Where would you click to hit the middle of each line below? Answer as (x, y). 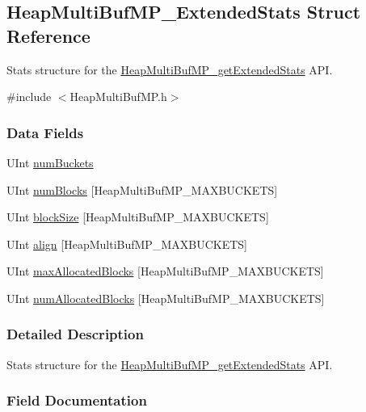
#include (29, 97)
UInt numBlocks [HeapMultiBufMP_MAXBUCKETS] (142, 189)
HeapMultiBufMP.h (118, 97)
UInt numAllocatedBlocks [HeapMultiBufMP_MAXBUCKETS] (166, 298)
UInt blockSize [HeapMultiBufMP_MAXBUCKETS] (138, 217)
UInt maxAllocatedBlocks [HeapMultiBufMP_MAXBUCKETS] (165, 271)
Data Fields (45, 132)
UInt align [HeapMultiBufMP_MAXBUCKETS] (127, 244)
